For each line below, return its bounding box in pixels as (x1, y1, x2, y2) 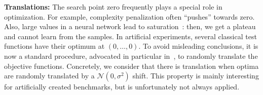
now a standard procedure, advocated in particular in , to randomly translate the (4, 50, 258, 61)
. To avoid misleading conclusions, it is (138, 41, 258, 51)
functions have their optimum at (4, 41, 105, 51)
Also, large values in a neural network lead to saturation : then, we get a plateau (4, 21, 256, 32)
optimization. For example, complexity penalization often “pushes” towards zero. (4, 11, 255, 22)
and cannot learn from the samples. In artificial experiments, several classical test (4, 31, 257, 41)
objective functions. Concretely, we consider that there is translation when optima (4, 60, 259, 71)
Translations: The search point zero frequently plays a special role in (4, 2, 222, 12)
